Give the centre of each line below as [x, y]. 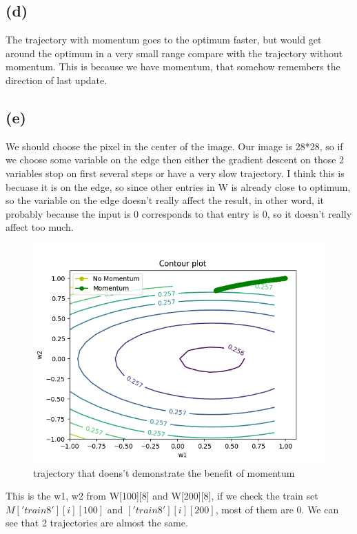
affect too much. [40, 227]
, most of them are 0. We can [277, 509]
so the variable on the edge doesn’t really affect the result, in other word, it [165, 200]
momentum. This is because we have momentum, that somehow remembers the [173, 66]
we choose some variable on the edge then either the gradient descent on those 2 [175, 160]
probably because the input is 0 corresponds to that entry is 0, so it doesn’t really [179, 213]
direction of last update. [57, 80]
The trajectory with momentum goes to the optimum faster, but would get [164, 40]
